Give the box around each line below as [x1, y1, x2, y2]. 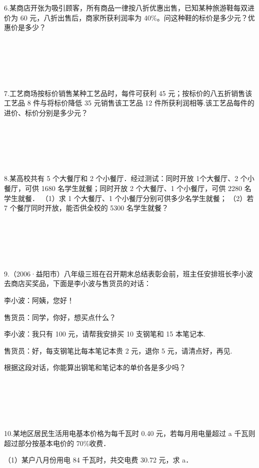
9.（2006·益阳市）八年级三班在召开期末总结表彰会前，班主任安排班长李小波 [4, 268, 253, 278]
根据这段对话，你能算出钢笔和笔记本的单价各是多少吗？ [4, 362, 186, 372]
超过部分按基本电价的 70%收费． [4, 437, 110, 448]
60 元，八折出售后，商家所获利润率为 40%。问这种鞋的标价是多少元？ [20, 12, 248, 22]
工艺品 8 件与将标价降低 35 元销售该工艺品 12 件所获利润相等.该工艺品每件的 [4, 97, 254, 108]
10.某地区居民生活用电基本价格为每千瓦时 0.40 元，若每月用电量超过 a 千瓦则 [4, 427, 255, 438]
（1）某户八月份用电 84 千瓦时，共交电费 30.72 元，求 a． [4, 454, 193, 465]
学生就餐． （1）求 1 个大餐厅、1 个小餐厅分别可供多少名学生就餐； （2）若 [4, 192, 254, 203]
